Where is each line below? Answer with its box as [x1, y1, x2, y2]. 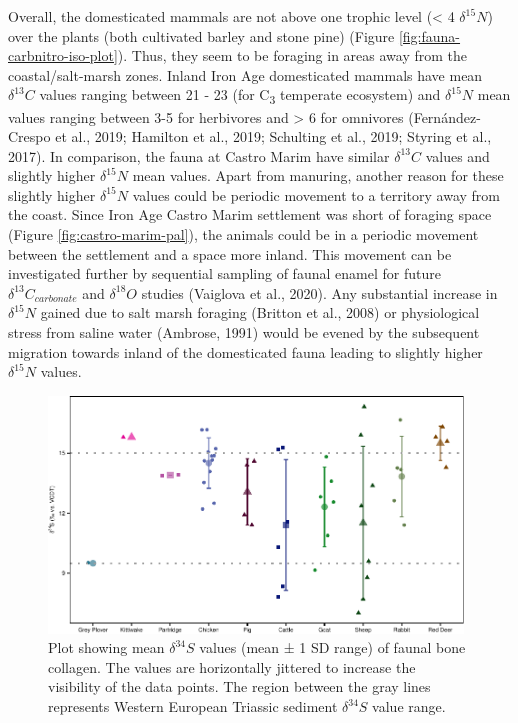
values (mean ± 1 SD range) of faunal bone [199, 637, 466, 658]
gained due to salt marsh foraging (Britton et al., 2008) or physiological [40, 302, 480, 323]
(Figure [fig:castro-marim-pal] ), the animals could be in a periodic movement [8, 224, 479, 245]
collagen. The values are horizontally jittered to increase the [48, 656, 416, 677]
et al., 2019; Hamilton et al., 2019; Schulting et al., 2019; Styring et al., [55, 126, 492, 147]
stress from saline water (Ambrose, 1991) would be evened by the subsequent [8, 322, 480, 343]
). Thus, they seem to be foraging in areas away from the [117, 45, 467, 66]
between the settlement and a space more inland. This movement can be [8, 243, 452, 264]
